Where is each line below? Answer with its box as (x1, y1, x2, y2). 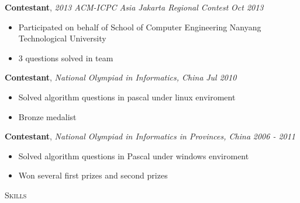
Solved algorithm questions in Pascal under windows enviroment (18, 149, 249, 162)
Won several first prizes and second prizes (18, 169, 168, 181)
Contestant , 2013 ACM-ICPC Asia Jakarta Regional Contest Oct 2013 (5, 1, 264, 13)
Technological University (18, 32, 106, 44)
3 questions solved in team (18, 51, 113, 64)
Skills (5, 188, 27, 201)
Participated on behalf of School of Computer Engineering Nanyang (18, 20, 261, 33)
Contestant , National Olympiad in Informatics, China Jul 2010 (5, 71, 237, 83)
